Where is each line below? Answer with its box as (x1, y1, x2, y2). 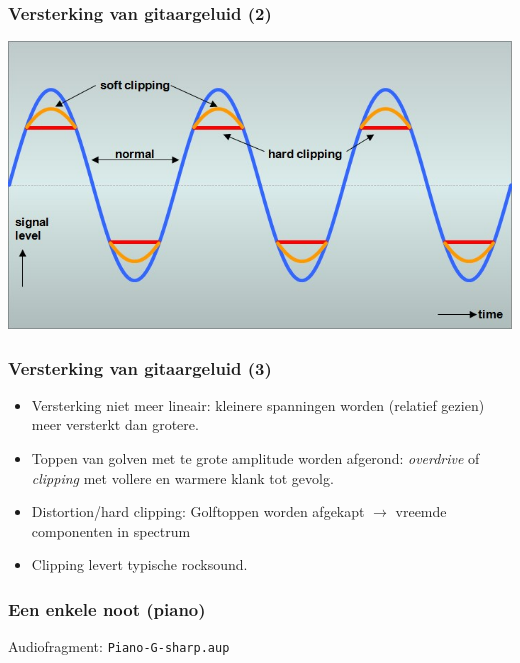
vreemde (395, 501, 447, 522)
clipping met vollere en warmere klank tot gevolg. (31, 467, 334, 488)
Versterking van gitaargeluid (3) (8, 355, 272, 380)
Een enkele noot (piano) (8, 596, 206, 621)
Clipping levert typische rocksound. (31, 554, 248, 575)
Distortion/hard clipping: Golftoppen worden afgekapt (31, 501, 365, 522)
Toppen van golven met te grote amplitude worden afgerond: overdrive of (31, 448, 480, 469)
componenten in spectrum (31, 520, 191, 541)
